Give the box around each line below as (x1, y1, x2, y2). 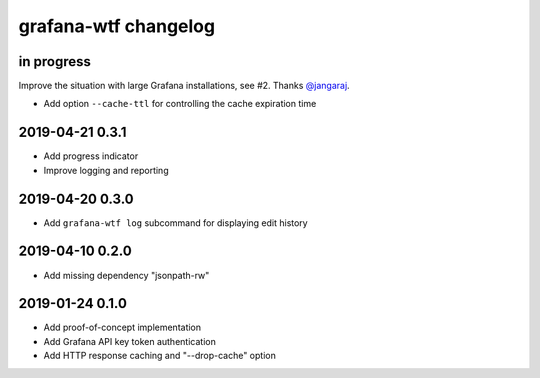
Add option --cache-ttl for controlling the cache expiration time (43, 98, 317, 110)
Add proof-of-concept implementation (43, 321, 202, 334)
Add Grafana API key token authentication (43, 335, 217, 347)
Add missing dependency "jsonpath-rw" (43, 269, 210, 281)
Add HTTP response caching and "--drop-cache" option (43, 350, 277, 362)
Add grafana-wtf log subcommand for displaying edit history (43, 216, 309, 229)
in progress (18, 53, 92, 70)
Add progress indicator (43, 150, 139, 162)
